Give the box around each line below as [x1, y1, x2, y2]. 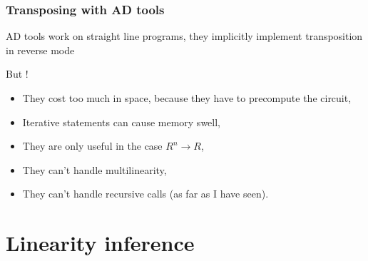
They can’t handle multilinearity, [22, 162, 167, 177]
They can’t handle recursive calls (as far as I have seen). [22, 186, 269, 201]
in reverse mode [6, 42, 75, 57]
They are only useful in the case [22, 138, 163, 153]
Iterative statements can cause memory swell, [22, 114, 220, 129]
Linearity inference [6, 228, 195, 257]
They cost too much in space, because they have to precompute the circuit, [22, 91, 352, 105]
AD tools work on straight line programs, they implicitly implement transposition [6, 29, 363, 43]
